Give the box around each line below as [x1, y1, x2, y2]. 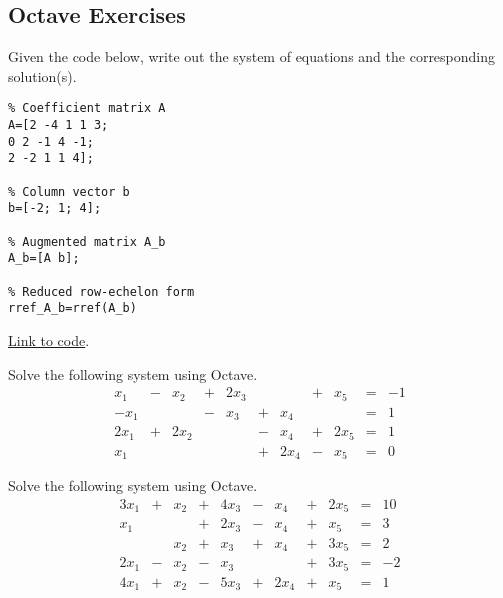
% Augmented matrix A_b [8, 234, 166, 249]
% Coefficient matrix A [8, 101, 166, 116]
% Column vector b [8, 184, 130, 199]
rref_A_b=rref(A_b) [8, 301, 137, 316]
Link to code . [8, 329, 90, 350]
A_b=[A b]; [8, 251, 80, 266]
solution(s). [8, 65, 77, 86]
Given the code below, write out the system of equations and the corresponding [8, 46, 496, 67]
